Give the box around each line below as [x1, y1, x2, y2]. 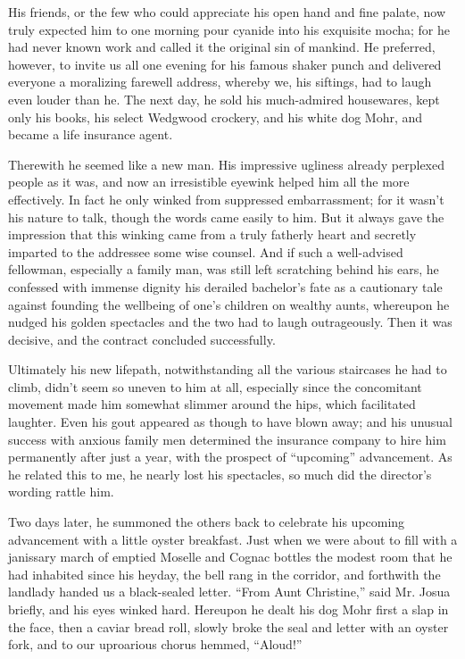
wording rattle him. [8, 482, 114, 501]
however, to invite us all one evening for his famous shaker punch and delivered [8, 54, 442, 73]
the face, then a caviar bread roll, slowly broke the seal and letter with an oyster [8, 617, 449, 636]
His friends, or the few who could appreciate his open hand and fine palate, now [8, 3, 445, 21]
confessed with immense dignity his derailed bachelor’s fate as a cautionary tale [8, 277, 443, 296]
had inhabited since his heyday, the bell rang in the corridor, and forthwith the [8, 564, 441, 583]
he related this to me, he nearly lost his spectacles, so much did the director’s [8, 464, 432, 483]
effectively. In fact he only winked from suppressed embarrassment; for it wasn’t [8, 189, 444, 208]
